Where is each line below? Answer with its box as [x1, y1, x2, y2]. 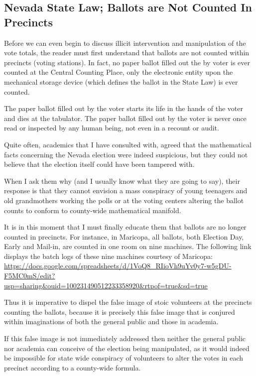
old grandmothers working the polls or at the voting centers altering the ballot [4, 195, 244, 205]
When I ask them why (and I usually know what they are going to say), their [4, 175, 240, 186]
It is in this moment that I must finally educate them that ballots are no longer [4, 222, 247, 232]
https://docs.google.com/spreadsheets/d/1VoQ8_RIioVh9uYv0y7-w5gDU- [4, 260, 232, 271]
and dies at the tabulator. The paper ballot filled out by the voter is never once [4, 113, 247, 123]
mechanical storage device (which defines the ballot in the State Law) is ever [4, 76, 238, 87]
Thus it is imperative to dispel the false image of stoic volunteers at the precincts [4, 297, 252, 307]
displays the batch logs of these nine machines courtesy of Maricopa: [4, 251, 213, 261]
